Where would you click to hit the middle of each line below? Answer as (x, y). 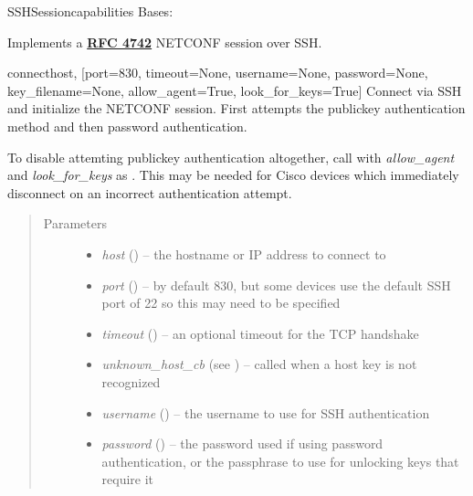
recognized (131, 381)
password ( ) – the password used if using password (242, 443)
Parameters (75, 223)
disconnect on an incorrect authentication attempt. (150, 192)
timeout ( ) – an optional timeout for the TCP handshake (260, 333)
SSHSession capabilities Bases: (90, 11)
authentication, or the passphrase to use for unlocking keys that (280, 461)
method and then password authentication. (127, 126)
